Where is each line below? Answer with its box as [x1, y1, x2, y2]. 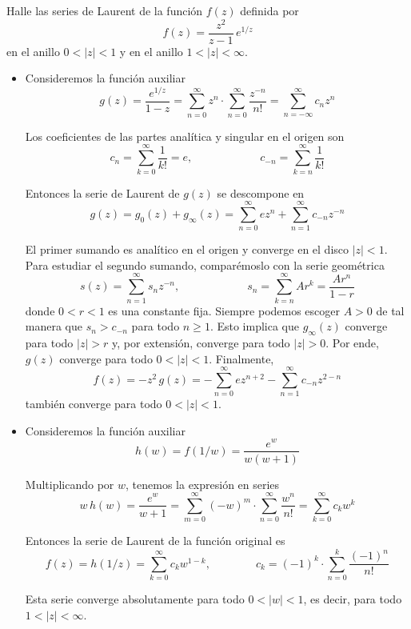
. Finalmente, [209, 350, 274, 367]
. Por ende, [325, 334, 379, 351]
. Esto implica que [209, 318, 299, 335]
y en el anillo [119, 42, 183, 59]
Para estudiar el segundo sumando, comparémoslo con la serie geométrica [25, 256, 385, 273]
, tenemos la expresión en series [126, 475, 280, 492]
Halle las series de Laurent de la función [6, 2, 203, 18]
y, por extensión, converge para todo [111, 334, 290, 351]
